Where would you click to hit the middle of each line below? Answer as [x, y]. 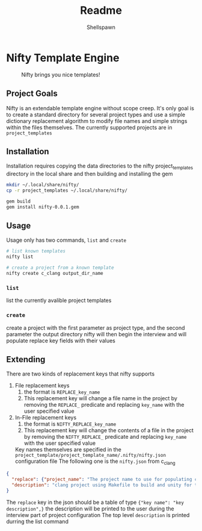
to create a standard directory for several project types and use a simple [96, 115]
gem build [19, 201]
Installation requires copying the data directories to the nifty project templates [100, 167]
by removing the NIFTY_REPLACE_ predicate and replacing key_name [105, 437]
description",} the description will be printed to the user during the [90, 508]
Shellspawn [101, 27]
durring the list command [38, 521]
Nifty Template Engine [63, 58]
